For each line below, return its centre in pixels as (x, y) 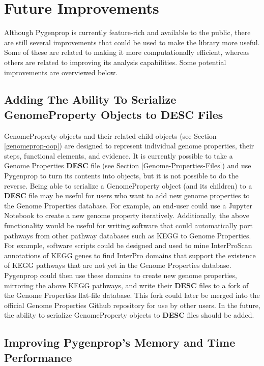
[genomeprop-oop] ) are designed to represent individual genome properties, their (129, 146)
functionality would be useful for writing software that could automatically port (128, 225)
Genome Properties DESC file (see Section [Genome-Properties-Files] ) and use (128, 165)
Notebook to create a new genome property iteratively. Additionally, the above (127, 215)
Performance (38, 357)
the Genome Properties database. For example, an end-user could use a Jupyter (128, 205)
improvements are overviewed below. (61, 72)
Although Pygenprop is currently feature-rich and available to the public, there (127, 32)
